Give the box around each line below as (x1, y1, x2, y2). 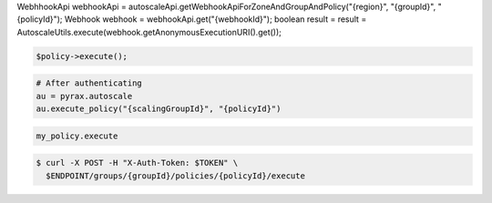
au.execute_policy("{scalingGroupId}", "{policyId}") (36, 104, 282, 114)
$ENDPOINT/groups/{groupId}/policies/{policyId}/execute (46, 170, 305, 181)
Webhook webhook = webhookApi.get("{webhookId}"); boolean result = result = (64, 14, 367, 25)
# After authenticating (36, 78, 143, 88)
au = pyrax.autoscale (36, 91, 133, 101)
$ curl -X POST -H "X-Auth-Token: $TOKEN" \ (36, 157, 239, 168)
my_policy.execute (36, 130, 118, 141)
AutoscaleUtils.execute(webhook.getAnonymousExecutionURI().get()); (16, 26, 282, 37)
